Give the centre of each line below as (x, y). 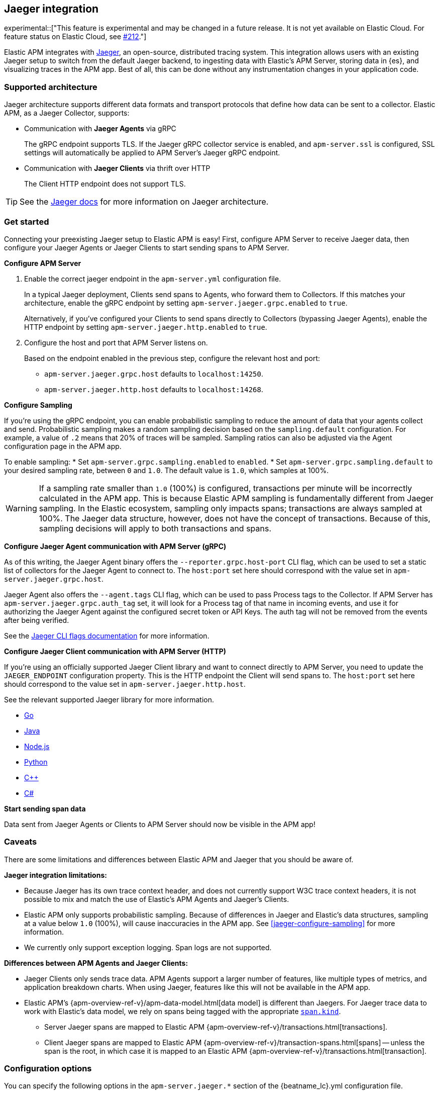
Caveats (21, 842)
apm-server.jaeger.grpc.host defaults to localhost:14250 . (154, 374)
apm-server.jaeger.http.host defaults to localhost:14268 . (154, 389)
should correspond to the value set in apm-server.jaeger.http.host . (125, 684)
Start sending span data (45, 808)
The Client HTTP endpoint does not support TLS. (105, 184)
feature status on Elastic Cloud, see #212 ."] (75, 37)
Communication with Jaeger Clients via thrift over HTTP (117, 168)
